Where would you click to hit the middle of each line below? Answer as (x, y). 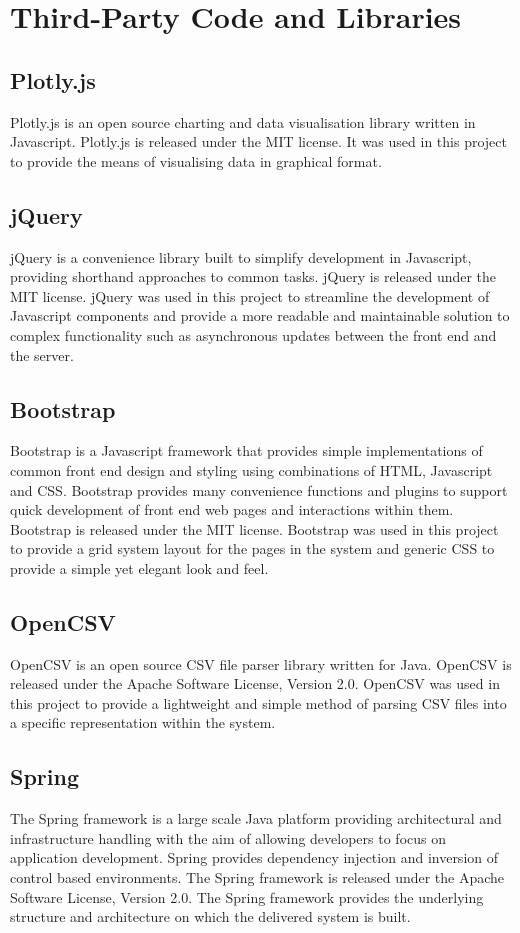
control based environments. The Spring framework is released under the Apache (257, 877)
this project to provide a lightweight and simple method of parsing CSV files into (258, 702)
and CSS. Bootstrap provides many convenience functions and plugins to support (259, 489)
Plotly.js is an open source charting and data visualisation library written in (243, 121)
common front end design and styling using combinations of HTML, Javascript (251, 469)
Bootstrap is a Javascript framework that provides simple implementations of (246, 450)
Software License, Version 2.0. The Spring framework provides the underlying (247, 896)
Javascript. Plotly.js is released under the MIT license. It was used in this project (258, 141)
